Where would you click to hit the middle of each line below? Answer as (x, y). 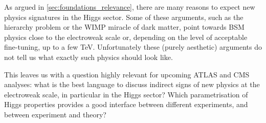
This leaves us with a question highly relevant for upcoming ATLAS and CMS (127, 74)
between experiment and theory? (55, 114)
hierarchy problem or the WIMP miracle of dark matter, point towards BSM (124, 27)
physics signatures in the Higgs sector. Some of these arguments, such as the (124, 17)
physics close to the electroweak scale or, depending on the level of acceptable (126, 37)
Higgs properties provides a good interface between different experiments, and (126, 104)
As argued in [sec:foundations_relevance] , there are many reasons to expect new (130, 7)
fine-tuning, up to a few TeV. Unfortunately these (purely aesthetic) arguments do (133, 47)
